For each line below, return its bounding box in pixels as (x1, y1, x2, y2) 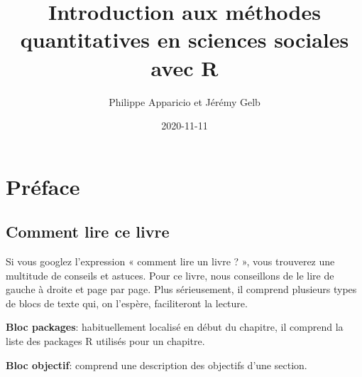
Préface (6, 171, 80, 201)
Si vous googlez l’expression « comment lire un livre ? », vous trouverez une (6, 254, 335, 269)
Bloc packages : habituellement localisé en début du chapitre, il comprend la (6, 319, 344, 334)
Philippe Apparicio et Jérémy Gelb (109, 94, 260, 109)
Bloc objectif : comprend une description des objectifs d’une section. (6, 357, 307, 372)
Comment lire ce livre (6, 221, 170, 243)
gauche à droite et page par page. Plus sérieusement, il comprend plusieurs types (6, 282, 357, 297)
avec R (150, 53, 219, 82)
